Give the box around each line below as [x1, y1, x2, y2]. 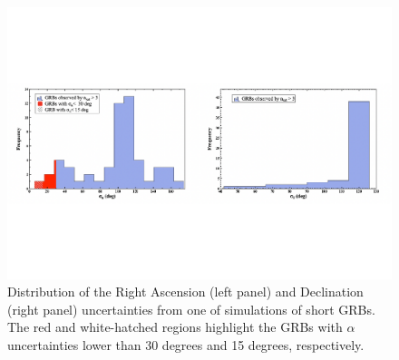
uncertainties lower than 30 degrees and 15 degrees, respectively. [7, 336, 365, 355]
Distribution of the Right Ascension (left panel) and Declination [7, 282, 364, 301]
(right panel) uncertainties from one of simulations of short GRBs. [7, 299, 375, 318]
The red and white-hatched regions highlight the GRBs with [7, 317, 343, 336]
